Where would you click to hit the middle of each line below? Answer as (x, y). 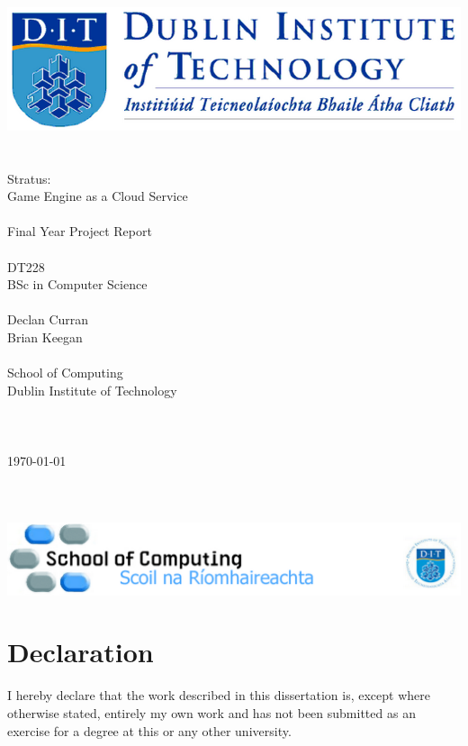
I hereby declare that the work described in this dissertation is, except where (219, 695)
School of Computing (65, 373)
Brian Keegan (45, 337)
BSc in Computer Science (77, 284)
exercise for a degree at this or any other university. (149, 730)
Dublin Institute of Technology (92, 390)
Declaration (81, 652)
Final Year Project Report (80, 231)
